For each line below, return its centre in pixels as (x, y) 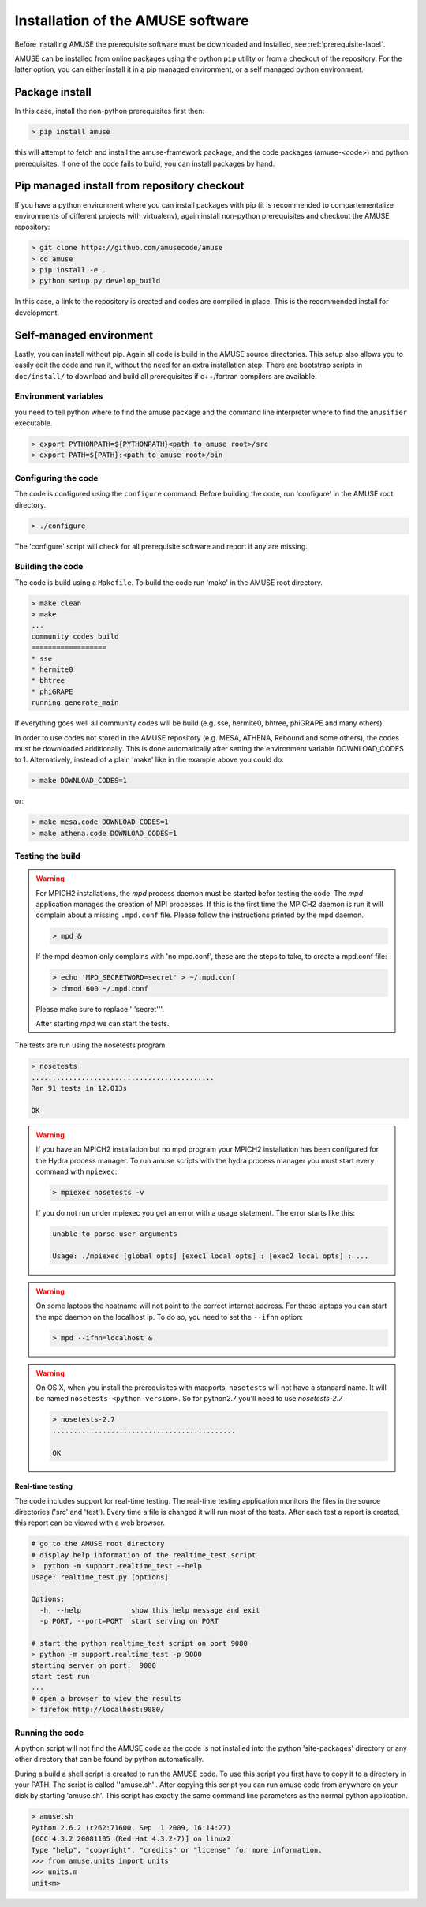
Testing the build (47, 856)
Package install (53, 92)
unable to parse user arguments (115, 1234)
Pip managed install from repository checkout (129, 186)
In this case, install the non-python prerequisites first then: (110, 111)
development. (37, 313)
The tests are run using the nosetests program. (91, 1045)
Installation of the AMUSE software (132, 21)
